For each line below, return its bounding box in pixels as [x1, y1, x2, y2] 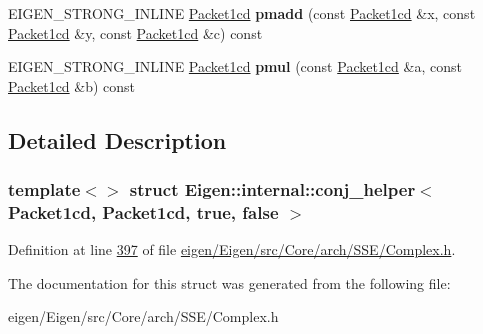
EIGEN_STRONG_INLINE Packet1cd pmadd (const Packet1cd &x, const [8, 3, 476, 23]
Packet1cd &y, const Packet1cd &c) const [8, 22, 263, 43]
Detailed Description [8, 124, 227, 155]
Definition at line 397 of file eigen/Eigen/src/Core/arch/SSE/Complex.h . [8, 239, 456, 260]
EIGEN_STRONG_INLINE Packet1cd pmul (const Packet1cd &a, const [8, 56, 462, 77]
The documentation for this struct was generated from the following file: [8, 272, 451, 293]
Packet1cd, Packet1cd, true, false [8, 200, 279, 224]
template [8, 177, 81, 202]
